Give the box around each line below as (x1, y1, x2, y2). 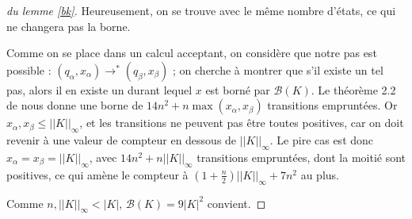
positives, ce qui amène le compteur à (6, 166, 189, 182)
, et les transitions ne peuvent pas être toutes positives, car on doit (79, 114, 404, 131)
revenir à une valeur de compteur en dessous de (6, 132, 237, 148)
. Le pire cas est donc (269, 132, 374, 148)
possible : (6, 61, 51, 78)
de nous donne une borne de (6, 97, 143, 113)
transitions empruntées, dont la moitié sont (196, 148, 406, 165)
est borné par (205, 81, 270, 98)
